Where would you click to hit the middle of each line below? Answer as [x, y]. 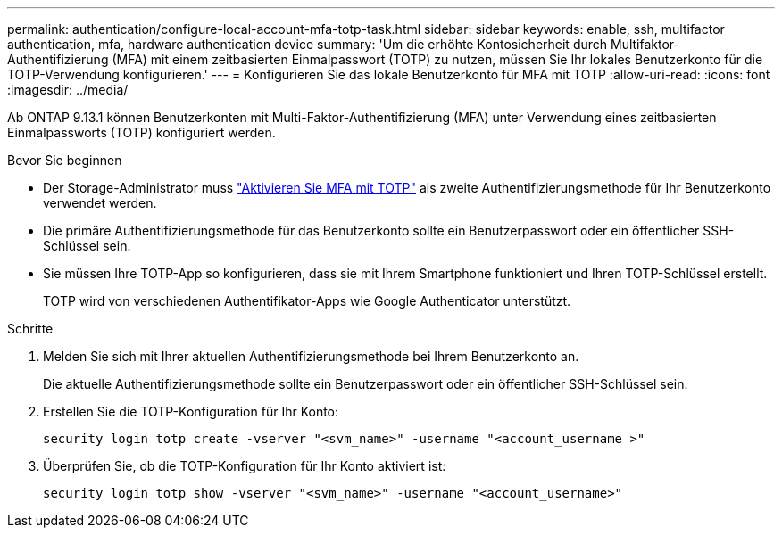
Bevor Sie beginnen [65, 160]
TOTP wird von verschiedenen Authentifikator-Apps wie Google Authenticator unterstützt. [307, 301]
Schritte [30, 329]
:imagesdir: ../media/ [68, 90]
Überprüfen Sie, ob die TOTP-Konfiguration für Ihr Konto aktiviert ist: [245, 466]
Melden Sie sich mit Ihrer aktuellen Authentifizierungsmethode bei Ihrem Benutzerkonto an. [311, 356]
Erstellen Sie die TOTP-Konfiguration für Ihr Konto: [191, 412]
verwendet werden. [100, 203]
